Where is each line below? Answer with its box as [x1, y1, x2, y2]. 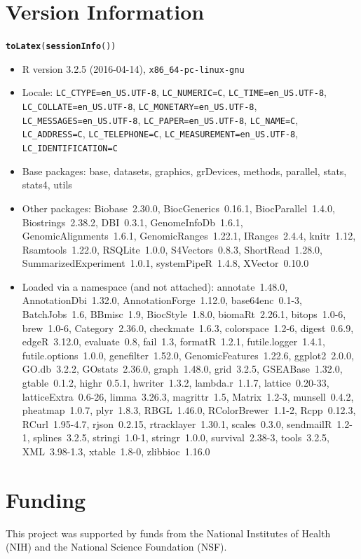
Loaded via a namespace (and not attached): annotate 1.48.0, [22, 279, 288, 294]
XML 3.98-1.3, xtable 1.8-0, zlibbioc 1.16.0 [22, 444, 210, 458]
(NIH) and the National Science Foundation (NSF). [6, 539, 227, 554]
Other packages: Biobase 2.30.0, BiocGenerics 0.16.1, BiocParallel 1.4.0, [22, 200, 335, 215]
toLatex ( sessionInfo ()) [6, 41, 116, 52]
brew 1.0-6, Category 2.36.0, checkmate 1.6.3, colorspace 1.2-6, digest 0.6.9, [22, 320, 354, 335]
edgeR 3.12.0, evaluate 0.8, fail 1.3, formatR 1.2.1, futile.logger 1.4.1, [22, 334, 325, 349]
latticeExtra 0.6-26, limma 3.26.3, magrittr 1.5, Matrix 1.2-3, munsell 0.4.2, [22, 389, 354, 403]
